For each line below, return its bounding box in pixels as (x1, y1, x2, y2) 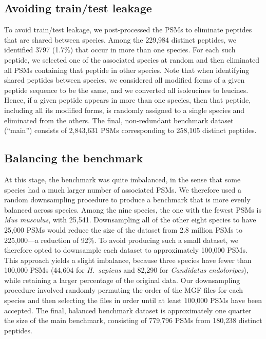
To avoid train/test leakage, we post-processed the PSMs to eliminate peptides (4, 24, 252, 35)
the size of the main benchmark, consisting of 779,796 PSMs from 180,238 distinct (4, 315, 262, 326)
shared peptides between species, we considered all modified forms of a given (4, 74, 245, 85)
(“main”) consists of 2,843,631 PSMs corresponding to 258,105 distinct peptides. (4, 125, 257, 136)
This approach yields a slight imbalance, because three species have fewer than (4, 254, 252, 265)
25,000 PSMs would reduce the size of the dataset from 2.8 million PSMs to (4, 224, 242, 235)
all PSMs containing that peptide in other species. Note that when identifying (4, 64, 250, 75)
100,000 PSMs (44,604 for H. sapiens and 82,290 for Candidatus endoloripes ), (4, 265, 249, 275)
